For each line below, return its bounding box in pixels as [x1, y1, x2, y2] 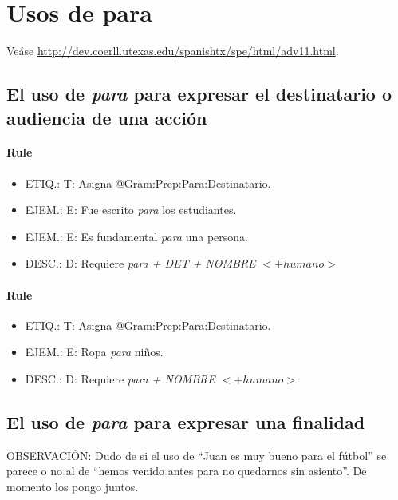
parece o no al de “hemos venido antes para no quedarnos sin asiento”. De [6, 462, 367, 479]
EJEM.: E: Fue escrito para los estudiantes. [25, 201, 237, 218]
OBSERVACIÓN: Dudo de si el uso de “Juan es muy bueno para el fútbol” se [6, 446, 387, 463]
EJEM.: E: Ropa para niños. [25, 343, 164, 360]
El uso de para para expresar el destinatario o [6, 81, 392, 106]
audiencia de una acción [6, 105, 207, 129]
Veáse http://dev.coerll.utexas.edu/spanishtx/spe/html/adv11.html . [6, 42, 339, 59]
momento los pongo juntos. [6, 478, 139, 495]
